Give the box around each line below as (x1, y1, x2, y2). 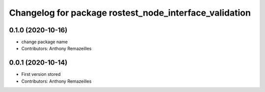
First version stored (21, 71, 61, 77)
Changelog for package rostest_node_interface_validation (9, 7, 251, 18)
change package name (21, 39, 68, 45)
